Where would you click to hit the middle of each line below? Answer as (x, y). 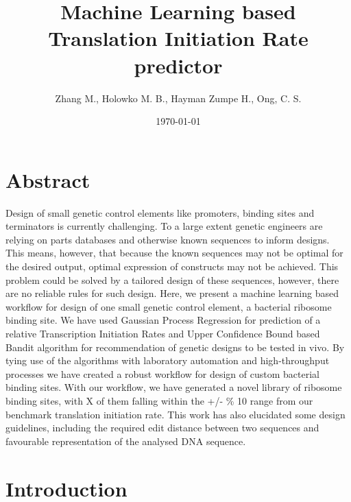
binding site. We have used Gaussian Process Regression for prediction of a (163, 320)
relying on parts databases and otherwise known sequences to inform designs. (168, 239)
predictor (178, 65)
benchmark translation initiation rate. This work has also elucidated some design (175, 414)
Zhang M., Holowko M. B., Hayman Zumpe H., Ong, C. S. (178, 98)
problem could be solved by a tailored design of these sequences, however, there (172, 279)
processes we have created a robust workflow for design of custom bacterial (162, 373)
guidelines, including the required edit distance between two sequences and (162, 428)
